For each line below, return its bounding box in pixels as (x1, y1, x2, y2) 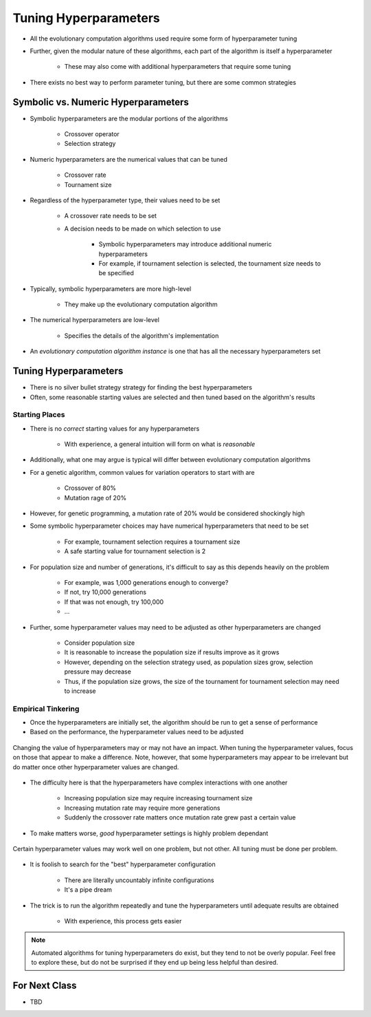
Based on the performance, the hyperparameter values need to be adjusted (30, 728, 244, 736)
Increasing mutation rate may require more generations (64, 804, 221, 812)
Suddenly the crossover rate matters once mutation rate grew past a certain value (64, 813, 296, 822)
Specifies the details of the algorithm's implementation (64, 331, 219, 340)
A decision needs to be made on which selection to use (64, 224, 221, 233)
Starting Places (12, 410, 65, 420)
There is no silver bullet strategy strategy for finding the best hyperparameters (30, 383, 252, 392)
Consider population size (64, 639, 135, 647)
